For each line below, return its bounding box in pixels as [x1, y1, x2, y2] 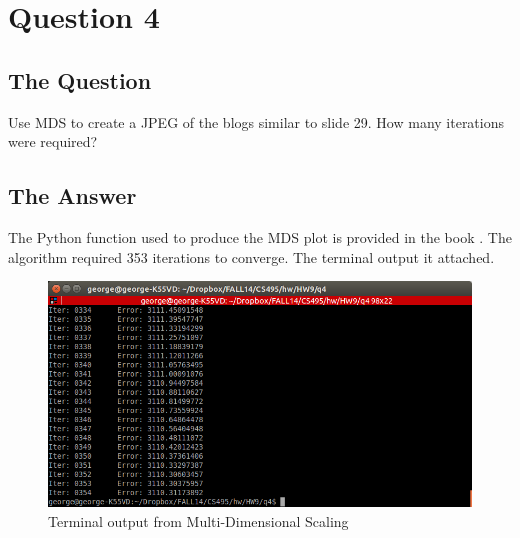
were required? [8, 131, 98, 152]
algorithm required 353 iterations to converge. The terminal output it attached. [8, 246, 495, 267]
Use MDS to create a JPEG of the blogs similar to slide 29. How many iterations [8, 111, 505, 132]
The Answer [8, 180, 137, 211]
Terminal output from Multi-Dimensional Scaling [48, 510, 349, 531]
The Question [8, 64, 152, 95]
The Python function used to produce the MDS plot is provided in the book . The [8, 226, 512, 247]
